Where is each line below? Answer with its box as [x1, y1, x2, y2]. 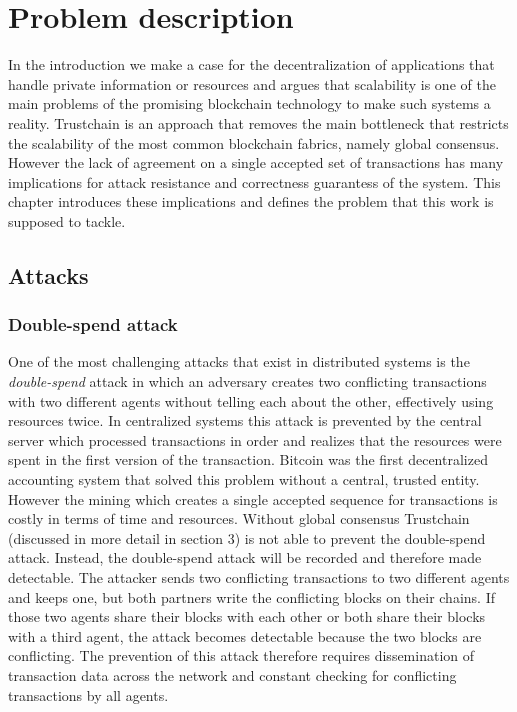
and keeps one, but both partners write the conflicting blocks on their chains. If [8, 586, 495, 607]
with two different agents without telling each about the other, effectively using [8, 390, 494, 411]
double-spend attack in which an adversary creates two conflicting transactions [8, 371, 487, 392]
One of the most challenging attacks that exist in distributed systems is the [8, 351, 470, 372]
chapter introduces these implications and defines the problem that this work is [8, 191, 494, 212]
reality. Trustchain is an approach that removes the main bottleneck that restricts [8, 112, 509, 133]
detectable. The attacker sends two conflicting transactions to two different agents [8, 567, 510, 587]
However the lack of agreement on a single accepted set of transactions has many [8, 152, 504, 173]
